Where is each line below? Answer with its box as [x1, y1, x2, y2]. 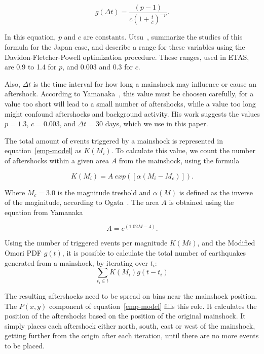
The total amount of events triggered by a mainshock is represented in [5, 135, 223, 146]
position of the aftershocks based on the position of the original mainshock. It [5, 310, 246, 321]
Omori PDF [5, 247, 42, 258]
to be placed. [5, 340, 45, 351]
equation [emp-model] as [5, 145, 82, 156]
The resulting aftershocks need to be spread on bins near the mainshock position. [5, 291, 257, 301]
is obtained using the [169, 197, 234, 207]
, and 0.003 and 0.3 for [62, 61, 133, 72]
